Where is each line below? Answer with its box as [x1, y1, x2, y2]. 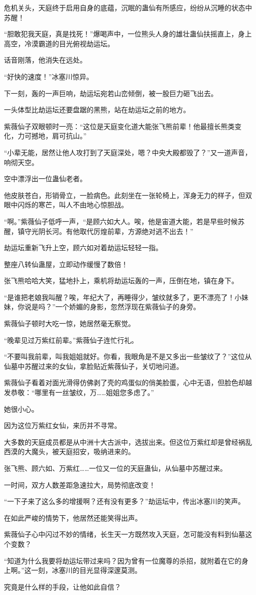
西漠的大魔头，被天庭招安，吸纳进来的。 [4, 446, 135, 457]
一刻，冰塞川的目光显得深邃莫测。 [31, 565, 142, 575]
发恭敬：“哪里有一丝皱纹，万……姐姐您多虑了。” [4, 387, 154, 397]
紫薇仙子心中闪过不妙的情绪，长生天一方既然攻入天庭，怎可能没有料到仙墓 [4, 529, 245, 539]
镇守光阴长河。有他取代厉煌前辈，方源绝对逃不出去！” [17, 226, 193, 236]
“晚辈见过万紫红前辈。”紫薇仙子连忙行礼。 [4, 334, 138, 345]
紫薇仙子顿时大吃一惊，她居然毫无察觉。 [4, 318, 135, 329]
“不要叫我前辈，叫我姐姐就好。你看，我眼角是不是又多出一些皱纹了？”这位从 [4, 351, 252, 362]
